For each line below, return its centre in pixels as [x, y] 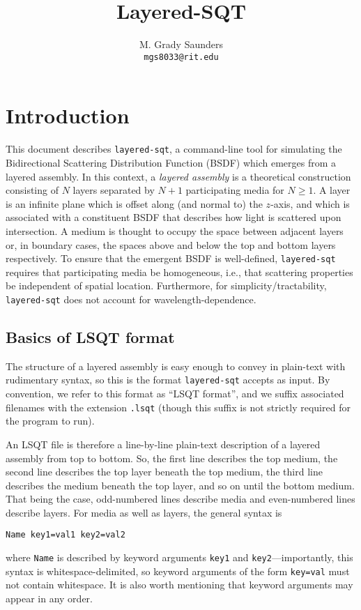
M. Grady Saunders [181, 44]
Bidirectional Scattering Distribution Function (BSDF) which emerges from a [171, 162]
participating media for [235, 190]
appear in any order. [49, 598]
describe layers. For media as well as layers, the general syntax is [144, 512]
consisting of [32, 190]
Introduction [68, 115]
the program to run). [50, 421]
